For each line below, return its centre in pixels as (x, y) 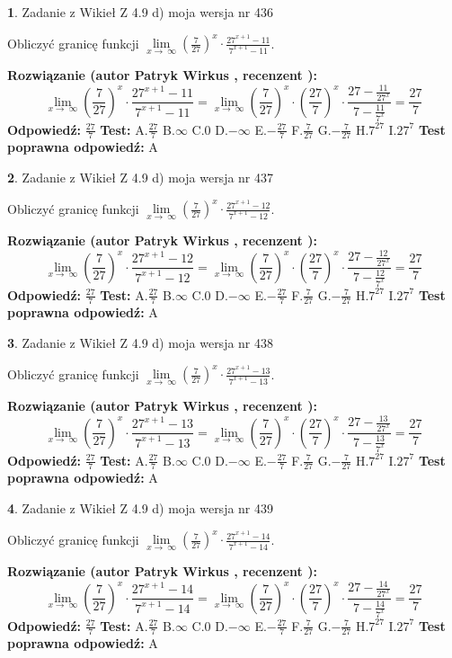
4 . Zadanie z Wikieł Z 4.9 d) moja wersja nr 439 (141, 507)
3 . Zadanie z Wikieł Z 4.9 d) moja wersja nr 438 (141, 342)
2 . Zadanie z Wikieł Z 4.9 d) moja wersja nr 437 (141, 177)
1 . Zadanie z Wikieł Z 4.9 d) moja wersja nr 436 (141, 12)
